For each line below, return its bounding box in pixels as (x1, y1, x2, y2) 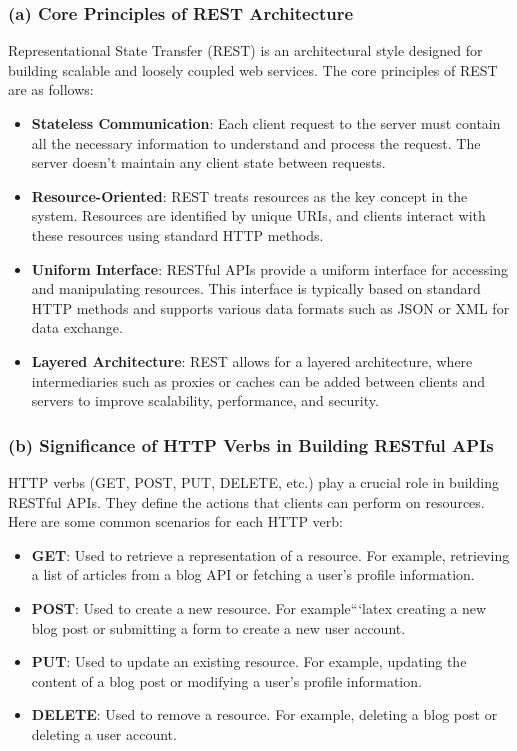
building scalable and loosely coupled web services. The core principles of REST (8, 59, 498, 80)
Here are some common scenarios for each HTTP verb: (8, 511, 343, 532)
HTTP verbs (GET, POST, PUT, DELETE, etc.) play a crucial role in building (8, 471, 499, 492)
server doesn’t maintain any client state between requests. (31, 152, 386, 173)
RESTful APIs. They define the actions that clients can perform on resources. (8, 491, 485, 512)
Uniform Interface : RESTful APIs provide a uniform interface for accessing (31, 258, 508, 279)
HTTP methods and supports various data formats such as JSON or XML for (31, 297, 510, 318)
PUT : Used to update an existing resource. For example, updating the (31, 651, 467, 672)
